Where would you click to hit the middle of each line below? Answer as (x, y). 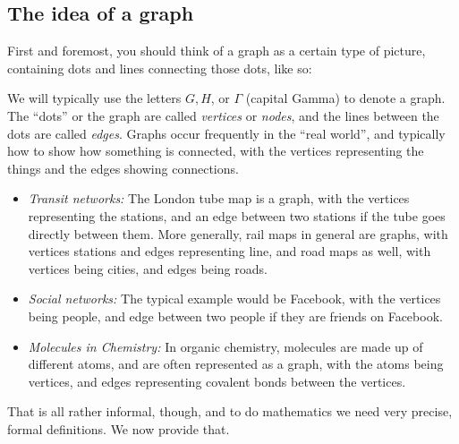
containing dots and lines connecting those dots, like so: (160, 68)
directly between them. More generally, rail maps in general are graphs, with (238, 233)
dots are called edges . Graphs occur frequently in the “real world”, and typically (226, 133)
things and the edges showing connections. (123, 168)
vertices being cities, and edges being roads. (148, 268)
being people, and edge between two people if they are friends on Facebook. (235, 316)
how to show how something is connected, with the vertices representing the (216, 151)
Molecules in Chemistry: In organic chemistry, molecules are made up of (225, 346)
